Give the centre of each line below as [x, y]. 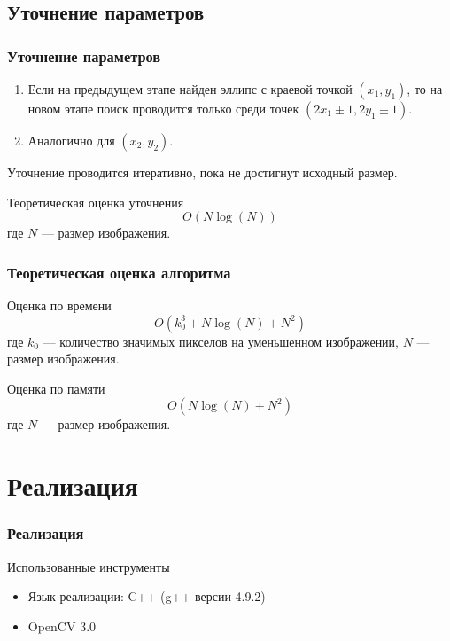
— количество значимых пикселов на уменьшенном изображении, [221, 341]
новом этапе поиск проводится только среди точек [163, 108]
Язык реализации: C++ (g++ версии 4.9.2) [147, 596]
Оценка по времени [59, 305]
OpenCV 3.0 [62, 625]
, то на [425, 89]
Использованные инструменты [89, 566]
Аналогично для [71, 140]
